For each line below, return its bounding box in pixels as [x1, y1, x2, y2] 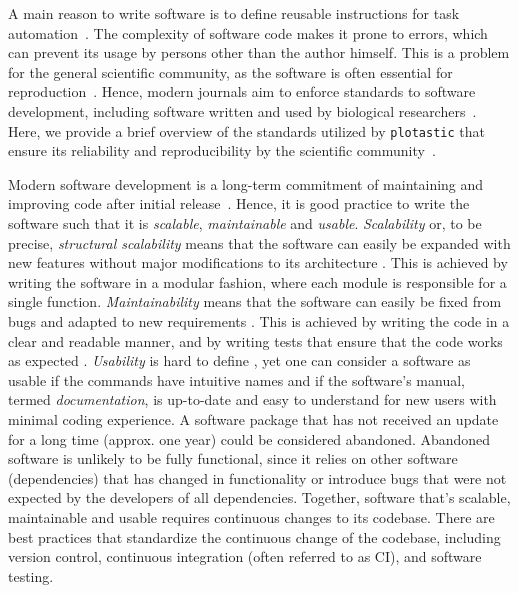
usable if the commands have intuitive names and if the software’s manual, [8, 369, 465, 390]
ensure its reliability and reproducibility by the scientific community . [8, 140, 436, 161]
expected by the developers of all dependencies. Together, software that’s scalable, [8, 487, 511, 508]
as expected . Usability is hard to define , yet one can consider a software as [8, 350, 471, 371]
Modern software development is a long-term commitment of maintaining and [8, 173, 484, 194]
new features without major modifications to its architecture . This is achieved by [8, 252, 508, 273]
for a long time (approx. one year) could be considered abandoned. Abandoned [8, 428, 491, 449]
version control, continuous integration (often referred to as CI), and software [8, 546, 482, 567]
